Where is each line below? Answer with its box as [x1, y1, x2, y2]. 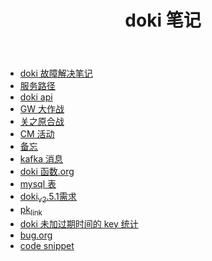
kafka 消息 [19, 153, 64, 165]
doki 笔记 [124, 9, 202, 32]
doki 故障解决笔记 [19, 67, 93, 80]
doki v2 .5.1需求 [19, 191, 77, 205]
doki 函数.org [19, 166, 75, 178]
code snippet [19, 239, 75, 251]
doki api [19, 91, 53, 103]
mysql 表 [19, 178, 57, 190]
